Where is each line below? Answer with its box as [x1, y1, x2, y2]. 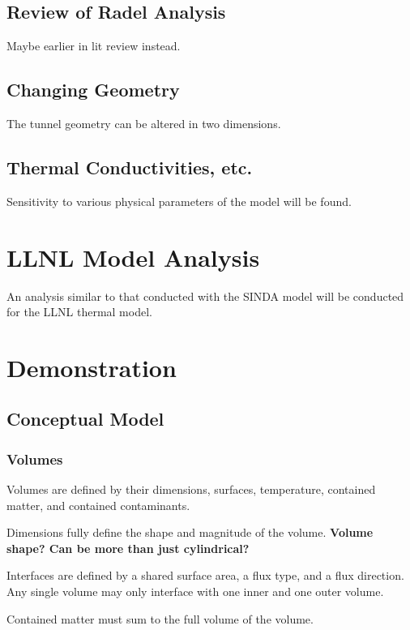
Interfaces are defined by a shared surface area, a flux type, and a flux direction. [6, 567, 404, 584]
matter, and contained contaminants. [6, 496, 190, 513]
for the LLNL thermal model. [6, 303, 152, 320]
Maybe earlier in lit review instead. [6, 37, 181, 54]
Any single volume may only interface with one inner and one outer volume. [6, 583, 384, 600]
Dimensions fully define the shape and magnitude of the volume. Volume [6, 524, 374, 541]
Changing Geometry [6, 77, 180, 102]
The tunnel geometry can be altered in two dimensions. [6, 115, 281, 131]
